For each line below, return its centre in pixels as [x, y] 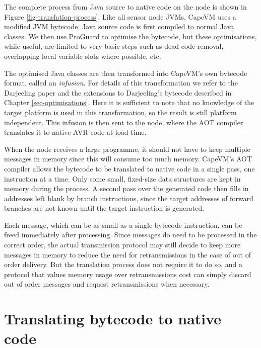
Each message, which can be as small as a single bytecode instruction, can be [123, 225]
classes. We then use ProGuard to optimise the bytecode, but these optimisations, [130, 36]
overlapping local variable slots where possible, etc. [83, 56]
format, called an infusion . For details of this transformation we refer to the [121, 83]
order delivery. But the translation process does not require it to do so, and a [123, 264]
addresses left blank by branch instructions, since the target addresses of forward [129, 198]
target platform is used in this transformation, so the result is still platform [120, 112]
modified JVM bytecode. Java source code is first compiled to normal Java [119, 26]
